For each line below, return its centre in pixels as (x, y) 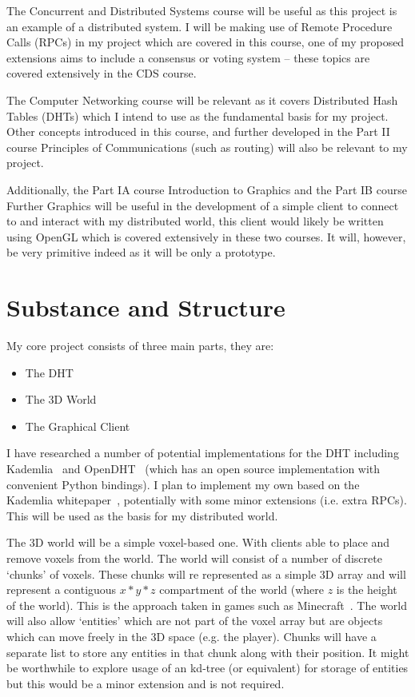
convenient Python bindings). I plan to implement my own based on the (183, 484)
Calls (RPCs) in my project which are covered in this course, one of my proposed (206, 42)
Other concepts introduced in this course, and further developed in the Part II (198, 131)
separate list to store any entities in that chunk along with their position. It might (208, 652)
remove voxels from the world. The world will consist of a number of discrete (194, 558)
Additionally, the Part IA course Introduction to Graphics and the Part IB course (207, 189)
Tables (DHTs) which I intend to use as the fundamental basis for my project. (198, 116)
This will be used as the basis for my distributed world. (142, 515)
